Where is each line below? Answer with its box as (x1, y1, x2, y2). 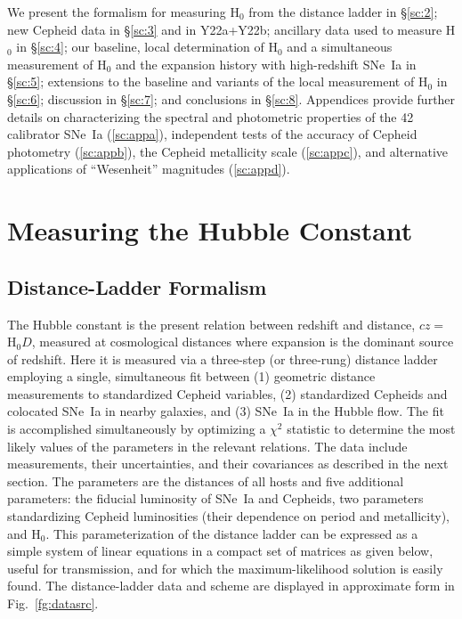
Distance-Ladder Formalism (7, 273, 267, 300)
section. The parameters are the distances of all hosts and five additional (7, 471, 404, 490)
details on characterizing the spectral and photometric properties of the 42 (7, 107, 414, 126)
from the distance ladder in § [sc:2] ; (248, 3, 438, 20)
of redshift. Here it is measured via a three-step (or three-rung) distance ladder (7, 349, 438, 368)
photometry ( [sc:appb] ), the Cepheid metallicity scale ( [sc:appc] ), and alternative (7, 142, 449, 160)
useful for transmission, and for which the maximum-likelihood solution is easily (7, 558, 443, 577)
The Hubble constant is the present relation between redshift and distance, (7, 314, 416, 333)
